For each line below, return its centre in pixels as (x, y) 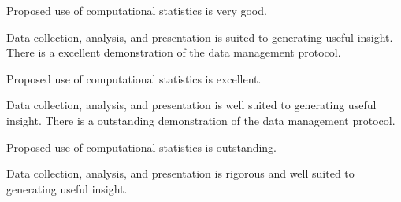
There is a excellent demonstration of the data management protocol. (174, 52)
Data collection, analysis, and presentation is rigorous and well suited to (180, 173)
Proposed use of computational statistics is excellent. (134, 78)
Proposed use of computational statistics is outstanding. (142, 147)
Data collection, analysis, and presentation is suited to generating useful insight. (200, 37)
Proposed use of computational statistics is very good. (137, 10)
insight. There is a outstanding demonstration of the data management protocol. (201, 120)
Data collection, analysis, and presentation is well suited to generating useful (191, 105)
